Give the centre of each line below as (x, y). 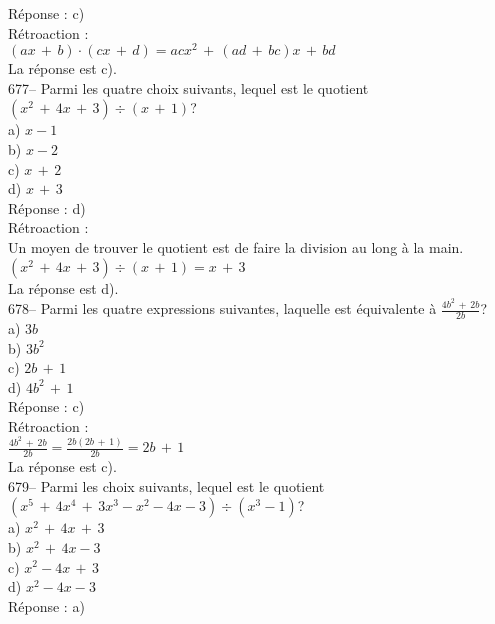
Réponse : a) (46, 605)
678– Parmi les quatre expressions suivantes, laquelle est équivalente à (222, 308)
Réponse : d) (47, 207)
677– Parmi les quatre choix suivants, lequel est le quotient (188, 87)
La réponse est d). (63, 287)
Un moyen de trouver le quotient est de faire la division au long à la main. (236, 247)
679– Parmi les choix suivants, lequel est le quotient (166, 485)
